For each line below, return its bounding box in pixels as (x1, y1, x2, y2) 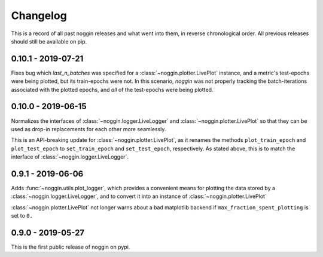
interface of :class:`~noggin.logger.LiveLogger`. (11, 153, 129, 160)
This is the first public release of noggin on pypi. (11, 243, 130, 250)
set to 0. (11, 212, 33, 219)
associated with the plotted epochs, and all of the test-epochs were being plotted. (11, 86, 214, 93)
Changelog (11, 9, 67, 22)
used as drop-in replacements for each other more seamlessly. (11, 125, 166, 132)
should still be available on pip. (11, 38, 87, 45)
